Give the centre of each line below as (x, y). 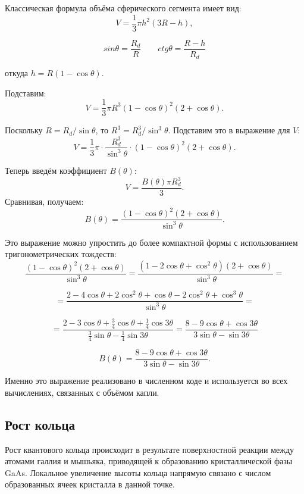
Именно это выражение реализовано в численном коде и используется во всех (146, 381)
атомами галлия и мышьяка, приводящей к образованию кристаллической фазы (149, 461)
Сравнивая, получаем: (44, 201)
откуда (16, 73)
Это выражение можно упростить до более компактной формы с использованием (151, 242)
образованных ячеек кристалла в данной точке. (90, 484)
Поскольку (24, 130)
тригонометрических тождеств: (61, 254)
